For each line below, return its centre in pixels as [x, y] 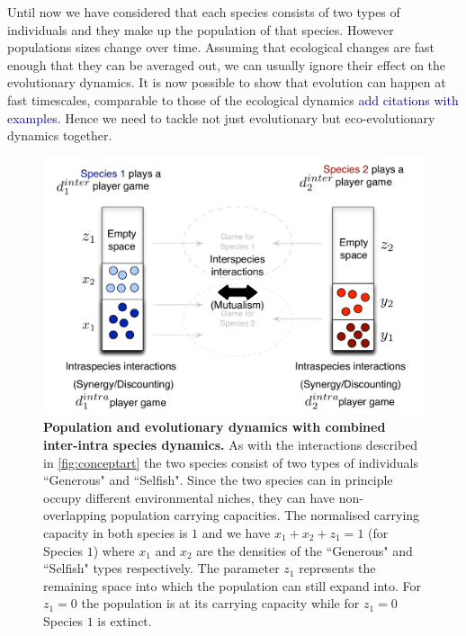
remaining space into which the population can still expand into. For [233, 585]
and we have [236, 533]
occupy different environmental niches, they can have [189, 497]
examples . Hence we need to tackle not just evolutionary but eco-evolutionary [221, 117]
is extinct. [125, 620]
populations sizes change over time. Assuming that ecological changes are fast [221, 47]
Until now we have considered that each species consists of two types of [204, 12]
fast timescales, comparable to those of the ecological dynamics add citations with [233, 99]
